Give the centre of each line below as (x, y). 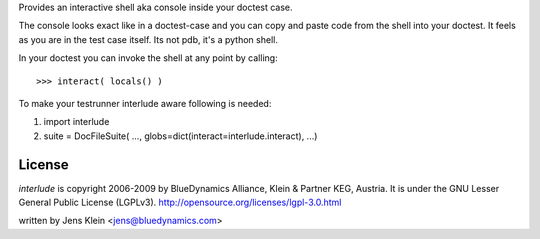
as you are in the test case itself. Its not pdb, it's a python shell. (148, 39)
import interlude (76, 122)
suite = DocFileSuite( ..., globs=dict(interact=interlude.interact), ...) (180, 136)
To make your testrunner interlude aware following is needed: (145, 103)
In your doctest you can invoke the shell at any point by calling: (148, 58)
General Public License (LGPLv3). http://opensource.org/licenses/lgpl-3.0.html (180, 202)
